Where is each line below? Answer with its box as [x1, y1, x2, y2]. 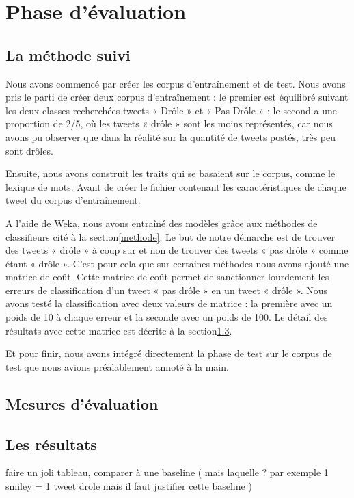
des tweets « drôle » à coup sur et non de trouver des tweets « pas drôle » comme [5, 243, 349, 257]
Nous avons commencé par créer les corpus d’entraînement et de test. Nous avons [5, 76, 346, 90]
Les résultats [5, 433, 97, 454]
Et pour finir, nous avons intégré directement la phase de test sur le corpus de [5, 346, 332, 361]
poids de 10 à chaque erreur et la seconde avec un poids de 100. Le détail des [5, 310, 328, 324]
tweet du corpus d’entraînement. [5, 193, 141, 207]
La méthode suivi [5, 44, 131, 65]
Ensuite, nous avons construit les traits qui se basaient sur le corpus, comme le [5, 166, 336, 181]
